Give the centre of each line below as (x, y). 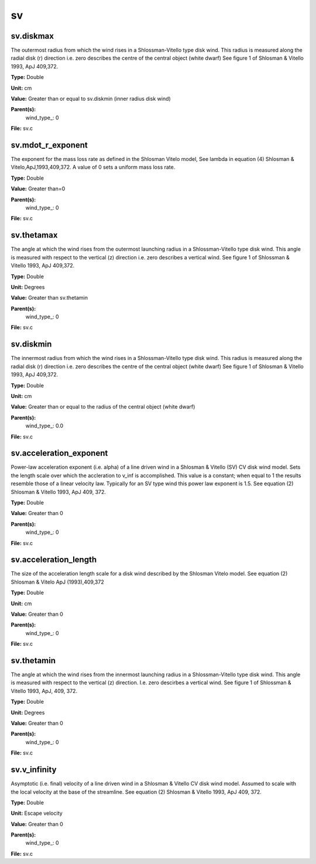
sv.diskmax (32, 36)
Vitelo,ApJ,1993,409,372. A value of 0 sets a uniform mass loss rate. (93, 167)
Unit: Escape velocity (37, 813)
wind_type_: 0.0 (44, 426)
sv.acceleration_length (54, 560)
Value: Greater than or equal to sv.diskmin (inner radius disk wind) (91, 99)
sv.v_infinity (34, 770)
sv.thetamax (34, 235)
